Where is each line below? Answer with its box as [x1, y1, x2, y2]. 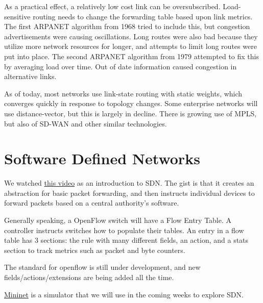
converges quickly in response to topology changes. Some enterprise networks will [4, 98, 258, 109]
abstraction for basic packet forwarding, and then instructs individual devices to [4, 187, 255, 198]
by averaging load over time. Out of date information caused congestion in [4, 61, 237, 71]
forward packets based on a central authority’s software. [4, 197, 179, 208]
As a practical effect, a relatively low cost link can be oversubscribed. [4, 1, 221, 11]
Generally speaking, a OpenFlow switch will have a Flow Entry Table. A [4, 215, 232, 225]
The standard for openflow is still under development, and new [4, 262, 201, 272]
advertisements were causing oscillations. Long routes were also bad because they [4, 31, 258, 41]
